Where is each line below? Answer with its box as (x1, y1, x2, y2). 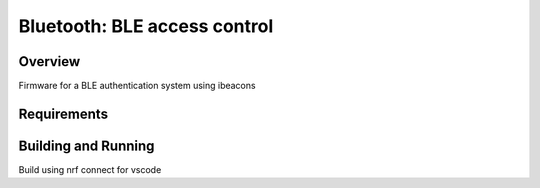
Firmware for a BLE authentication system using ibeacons (18, 80, 256, 92)
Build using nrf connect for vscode (18, 163, 162, 175)
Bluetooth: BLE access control (18, 15, 274, 37)
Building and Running (18, 137, 155, 154)
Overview (18, 53, 81, 70)
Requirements (18, 105, 109, 122)
